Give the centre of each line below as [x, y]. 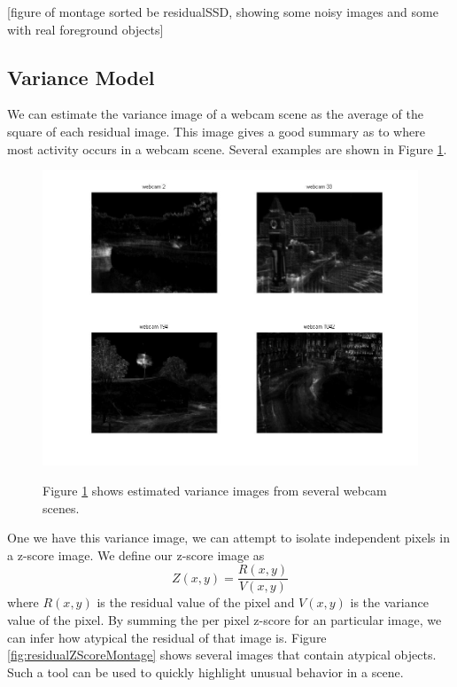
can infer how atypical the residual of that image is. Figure [167, 637]
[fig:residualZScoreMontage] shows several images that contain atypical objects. [222, 655]
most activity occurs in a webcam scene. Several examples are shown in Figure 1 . [227, 148]
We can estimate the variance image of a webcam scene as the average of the [215, 114]
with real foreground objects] [85, 29]
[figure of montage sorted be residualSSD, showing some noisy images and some [223, 12]
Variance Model [81, 77]
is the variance [389, 602]
